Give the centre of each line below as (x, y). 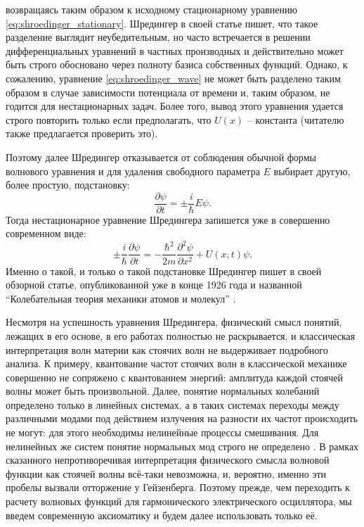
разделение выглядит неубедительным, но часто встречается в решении (158, 37)
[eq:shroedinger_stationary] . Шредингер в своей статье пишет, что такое (162, 23)
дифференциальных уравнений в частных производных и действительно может (175, 50)
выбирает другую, (312, 171)
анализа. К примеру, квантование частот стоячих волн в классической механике (176, 363)
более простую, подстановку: (68, 185)
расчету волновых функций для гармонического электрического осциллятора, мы (179, 501)
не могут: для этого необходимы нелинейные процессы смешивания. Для (162, 432)
